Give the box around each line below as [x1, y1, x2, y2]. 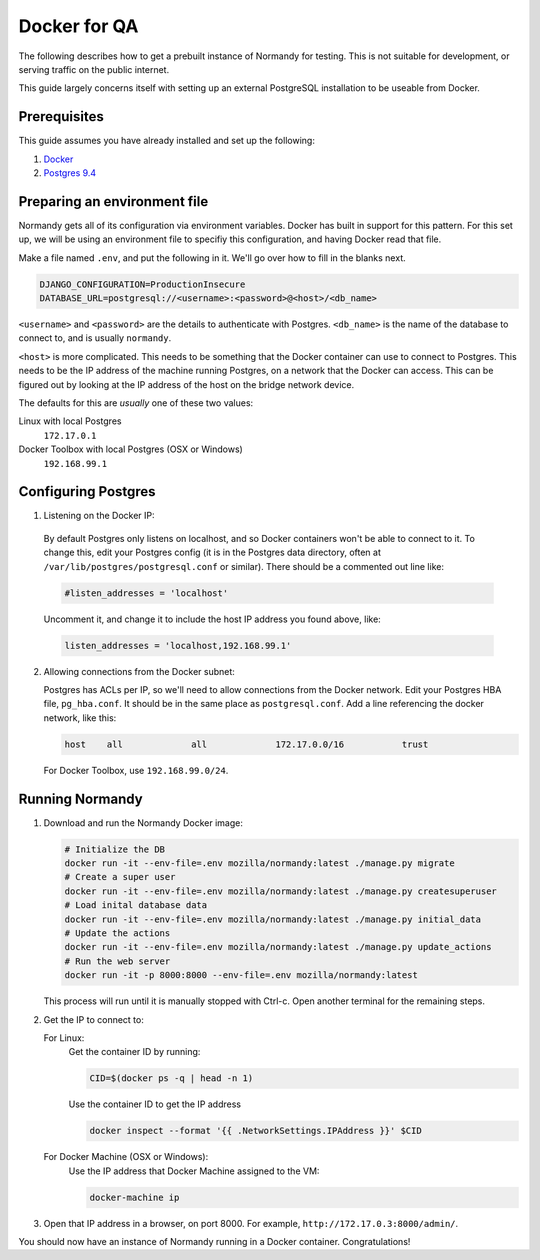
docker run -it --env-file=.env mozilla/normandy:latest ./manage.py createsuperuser [64, 885, 497, 897]
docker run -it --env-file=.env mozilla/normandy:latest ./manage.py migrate [64, 858, 455, 869]
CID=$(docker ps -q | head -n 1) [89, 1073, 254, 1084]
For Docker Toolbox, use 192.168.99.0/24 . [43, 764, 229, 776]
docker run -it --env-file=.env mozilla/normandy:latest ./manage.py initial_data [64, 913, 482, 925]
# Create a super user [64, 871, 176, 883]
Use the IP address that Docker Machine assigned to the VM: [68, 1165, 320, 1177]
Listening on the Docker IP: [43, 510, 155, 522]
